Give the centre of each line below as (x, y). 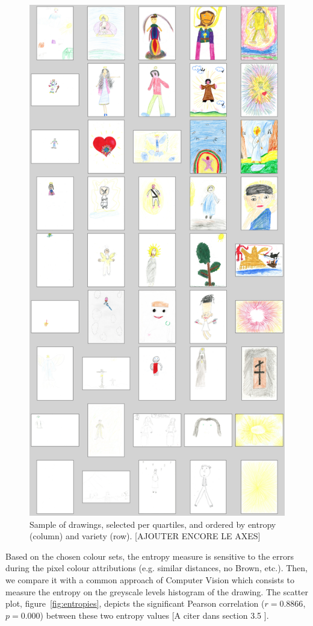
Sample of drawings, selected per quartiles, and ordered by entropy (153, 524)
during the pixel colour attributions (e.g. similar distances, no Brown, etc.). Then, (157, 568)
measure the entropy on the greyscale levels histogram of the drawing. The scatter (157, 591)
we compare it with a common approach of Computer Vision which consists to (150, 579)
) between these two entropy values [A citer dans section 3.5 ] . (154, 615)
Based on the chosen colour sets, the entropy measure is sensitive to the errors (150, 556)
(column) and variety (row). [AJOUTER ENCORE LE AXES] (145, 536)
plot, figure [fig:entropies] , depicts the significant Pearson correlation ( (135, 603)
